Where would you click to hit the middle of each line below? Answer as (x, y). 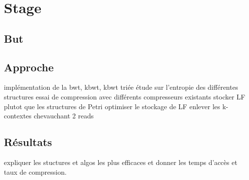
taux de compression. (35, 172)
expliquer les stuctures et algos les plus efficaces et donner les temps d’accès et (121, 162)
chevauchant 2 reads (64, 116)
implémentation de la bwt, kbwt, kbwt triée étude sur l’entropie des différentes (121, 87)
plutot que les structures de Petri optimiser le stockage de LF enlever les (112, 106)
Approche (29, 67)
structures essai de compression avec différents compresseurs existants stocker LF (125, 96)
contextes (18, 116)
